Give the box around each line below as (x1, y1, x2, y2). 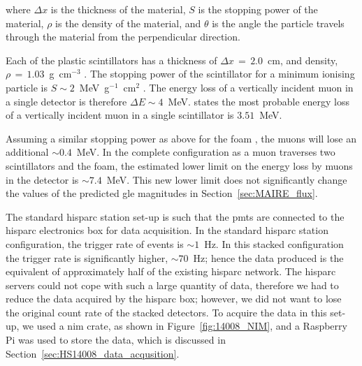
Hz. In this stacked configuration (204, 236, 344, 251)
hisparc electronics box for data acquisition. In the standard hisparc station (6, 223, 328, 237)
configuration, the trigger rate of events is (6, 236, 184, 251)
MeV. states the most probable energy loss (168, 94, 350, 108)
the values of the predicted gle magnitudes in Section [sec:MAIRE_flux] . (6, 186, 318, 200)
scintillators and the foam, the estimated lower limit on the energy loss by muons (6, 158, 353, 173)
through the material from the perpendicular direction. (6, 29, 240, 44)
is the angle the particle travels (212, 15, 345, 30)
